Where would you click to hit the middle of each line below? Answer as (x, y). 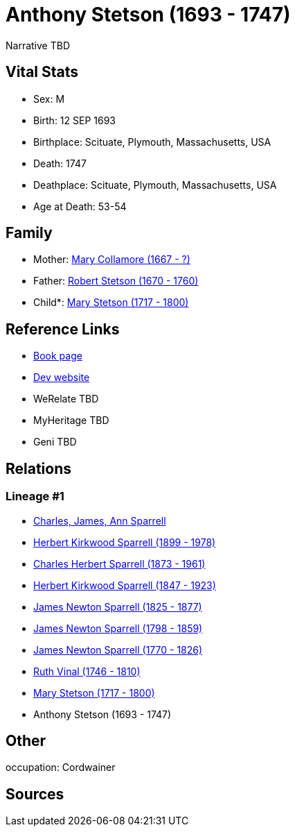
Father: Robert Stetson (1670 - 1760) (116, 281)
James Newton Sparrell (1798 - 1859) (118, 628)
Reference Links (63, 329)
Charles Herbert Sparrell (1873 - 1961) (119, 563)
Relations (39, 468)
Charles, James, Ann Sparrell (100, 520)
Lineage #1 (35, 496)
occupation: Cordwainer (61, 767)
